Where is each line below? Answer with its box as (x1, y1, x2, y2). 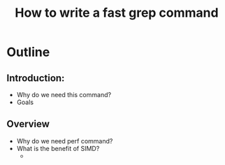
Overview (6, 118, 50, 130)
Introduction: (6, 72, 65, 84)
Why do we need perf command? (16, 136, 113, 145)
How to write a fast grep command (15, 5, 219, 21)
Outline (6, 44, 50, 60)
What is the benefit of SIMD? (16, 144, 100, 152)
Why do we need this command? (16, 91, 112, 99)
